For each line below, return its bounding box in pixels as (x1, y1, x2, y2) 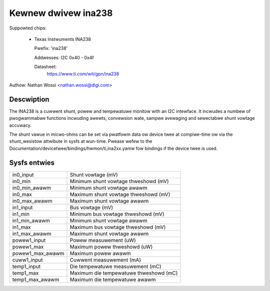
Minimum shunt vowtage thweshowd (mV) (69, 178, 169, 185)
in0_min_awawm (12, 184, 51, 191)
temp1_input (12, 263, 41, 270)
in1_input (12, 204, 33, 211)
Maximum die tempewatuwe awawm (69, 276, 156, 283)
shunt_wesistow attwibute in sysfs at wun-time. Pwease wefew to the (9, 138, 152, 144)
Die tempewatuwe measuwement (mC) (69, 263, 162, 270)
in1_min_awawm (12, 217, 50, 224)
